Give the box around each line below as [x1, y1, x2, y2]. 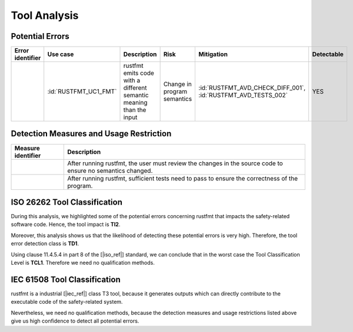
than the [123, 106, 146, 114]
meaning [123, 98, 148, 107]
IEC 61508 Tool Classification [11, 274, 121, 284]
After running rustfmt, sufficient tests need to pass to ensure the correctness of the [67, 174, 298, 182]
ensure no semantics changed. [67, 166, 153, 175]
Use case [47, 50, 74, 58]
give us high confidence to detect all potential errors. [11, 317, 139, 324]
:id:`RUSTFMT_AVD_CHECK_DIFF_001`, [198, 84, 306, 92]
